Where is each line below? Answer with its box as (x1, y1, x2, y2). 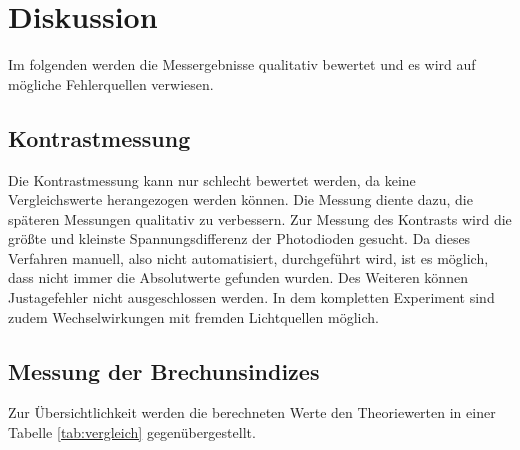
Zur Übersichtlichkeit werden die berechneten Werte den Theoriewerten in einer (8, 402, 496, 423)
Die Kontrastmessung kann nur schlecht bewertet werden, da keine (8, 169, 416, 190)
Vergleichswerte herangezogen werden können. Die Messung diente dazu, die (8, 189, 473, 210)
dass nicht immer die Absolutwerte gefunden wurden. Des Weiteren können (8, 267, 468, 288)
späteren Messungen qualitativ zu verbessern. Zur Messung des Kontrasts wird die (8, 208, 512, 229)
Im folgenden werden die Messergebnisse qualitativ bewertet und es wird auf (8, 54, 476, 75)
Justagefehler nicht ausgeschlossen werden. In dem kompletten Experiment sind (8, 287, 495, 308)
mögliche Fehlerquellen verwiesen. (8, 73, 214, 94)
